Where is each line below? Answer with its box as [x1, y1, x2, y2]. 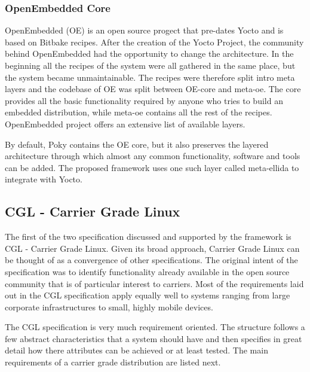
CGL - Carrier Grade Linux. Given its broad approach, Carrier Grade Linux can [5, 242, 300, 254]
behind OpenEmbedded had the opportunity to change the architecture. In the [5, 47, 294, 60]
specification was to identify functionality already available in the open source [5, 265, 290, 278]
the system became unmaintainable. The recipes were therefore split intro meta [5, 71, 295, 83]
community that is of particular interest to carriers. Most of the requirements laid [5, 277, 304, 289]
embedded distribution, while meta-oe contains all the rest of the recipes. [5, 106, 272, 118]
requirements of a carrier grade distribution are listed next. [5, 356, 221, 368]
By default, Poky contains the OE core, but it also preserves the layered [5, 138, 269, 150]
